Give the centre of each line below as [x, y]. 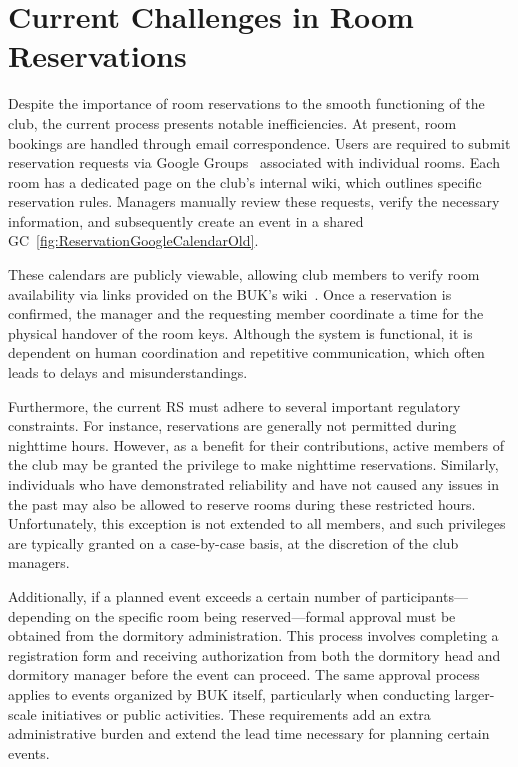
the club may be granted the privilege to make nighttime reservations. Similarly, [253, 464]
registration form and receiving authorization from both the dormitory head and [254, 654]
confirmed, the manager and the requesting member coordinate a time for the [246, 313]
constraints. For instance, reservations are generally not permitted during [232, 425]
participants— [424, 595]
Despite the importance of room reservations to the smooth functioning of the [246, 103]
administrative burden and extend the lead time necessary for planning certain [249, 733]
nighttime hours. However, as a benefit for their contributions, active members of [256, 444]
